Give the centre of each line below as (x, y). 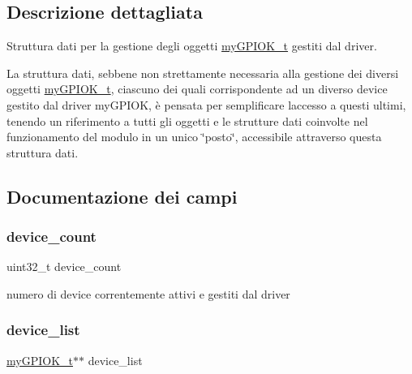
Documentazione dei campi (122, 196)
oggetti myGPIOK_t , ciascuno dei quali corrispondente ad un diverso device (197, 89)
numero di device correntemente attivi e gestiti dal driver (148, 293)
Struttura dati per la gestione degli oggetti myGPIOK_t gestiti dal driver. (192, 46)
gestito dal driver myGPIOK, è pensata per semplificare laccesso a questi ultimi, (206, 104)
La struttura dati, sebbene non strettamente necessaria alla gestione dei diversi (203, 73)
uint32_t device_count (64, 267)
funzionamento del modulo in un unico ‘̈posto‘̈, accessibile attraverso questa (194, 137)
